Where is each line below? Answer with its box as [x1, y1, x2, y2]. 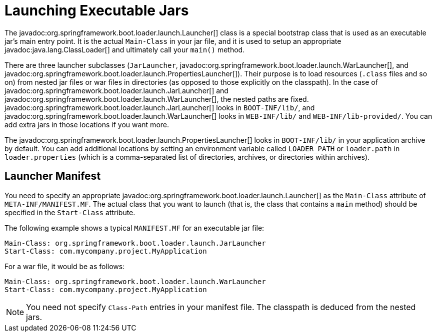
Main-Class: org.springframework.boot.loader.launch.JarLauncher [4, 239, 266, 247]
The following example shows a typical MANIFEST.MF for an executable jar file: [4, 223, 264, 232]
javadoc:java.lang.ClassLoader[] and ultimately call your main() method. [4, 45, 245, 54]
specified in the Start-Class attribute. [4, 208, 135, 217]
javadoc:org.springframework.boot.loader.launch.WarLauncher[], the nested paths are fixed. [4, 94, 309, 103]
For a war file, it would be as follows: [4, 262, 125, 271]
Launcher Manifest [4, 170, 101, 183]
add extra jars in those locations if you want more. [4, 120, 169, 129]
